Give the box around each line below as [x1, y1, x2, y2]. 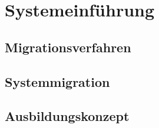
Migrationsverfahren [5, 38, 131, 56]
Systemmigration [5, 72, 110, 90]
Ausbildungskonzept [5, 107, 130, 125]
